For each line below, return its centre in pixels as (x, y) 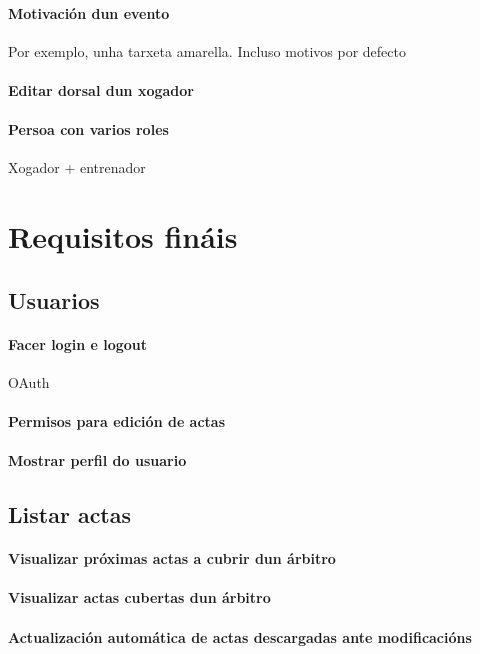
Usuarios (54, 299)
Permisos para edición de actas (117, 421)
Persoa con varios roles (88, 129)
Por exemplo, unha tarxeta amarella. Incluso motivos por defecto (207, 50)
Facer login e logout (78, 343)
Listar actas (70, 514)
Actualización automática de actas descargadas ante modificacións (240, 636)
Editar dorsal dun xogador (101, 89)
